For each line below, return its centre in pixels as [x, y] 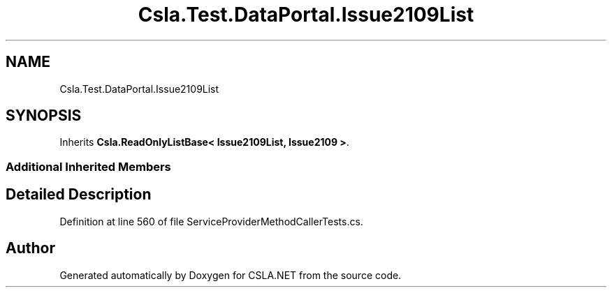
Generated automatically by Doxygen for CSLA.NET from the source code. [231, 275]
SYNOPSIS [44, 116]
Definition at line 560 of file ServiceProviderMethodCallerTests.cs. [211, 221]
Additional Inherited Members [88, 166]
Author [30, 248]
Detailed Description [79, 195]
